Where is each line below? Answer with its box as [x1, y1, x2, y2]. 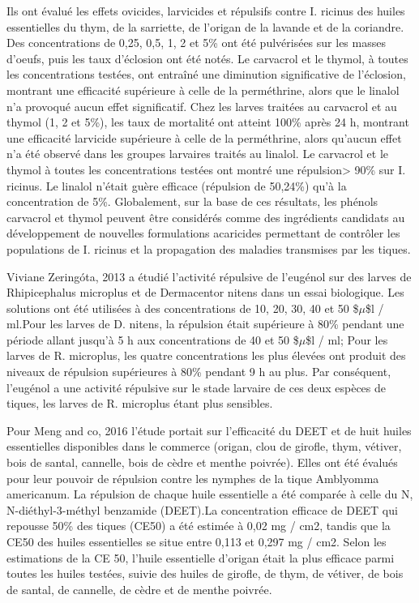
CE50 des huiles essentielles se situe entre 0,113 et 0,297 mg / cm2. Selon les [6, 533, 387, 550]
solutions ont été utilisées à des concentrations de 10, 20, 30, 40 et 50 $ [6, 299, 359, 316]
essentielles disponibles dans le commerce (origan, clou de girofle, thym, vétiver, [6, 438, 402, 455]
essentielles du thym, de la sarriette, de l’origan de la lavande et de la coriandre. [6, 18, 404, 35]
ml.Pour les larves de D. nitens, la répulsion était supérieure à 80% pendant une [6, 315, 404, 332]
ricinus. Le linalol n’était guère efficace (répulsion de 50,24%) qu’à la [6, 177, 347, 194]
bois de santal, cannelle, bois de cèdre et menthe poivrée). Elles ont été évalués [6, 454, 398, 471]
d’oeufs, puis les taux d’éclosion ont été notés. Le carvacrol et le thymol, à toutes [6, 49, 408, 66]
